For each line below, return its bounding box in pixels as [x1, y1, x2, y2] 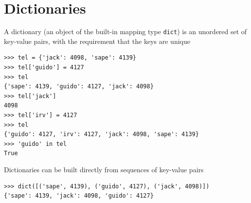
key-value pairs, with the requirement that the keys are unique [4, 36, 190, 46]
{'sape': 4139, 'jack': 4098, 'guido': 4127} [4, 192, 154, 200]
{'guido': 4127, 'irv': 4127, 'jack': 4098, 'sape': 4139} [4, 131, 199, 138]
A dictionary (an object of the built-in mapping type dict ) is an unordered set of [4, 26, 247, 37]
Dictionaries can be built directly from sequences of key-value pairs [4, 164, 204, 174]
